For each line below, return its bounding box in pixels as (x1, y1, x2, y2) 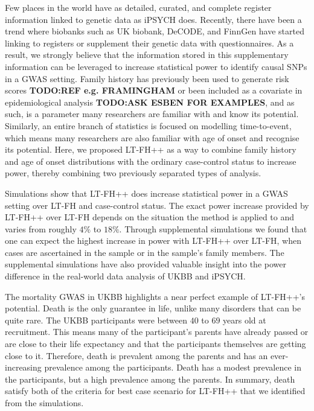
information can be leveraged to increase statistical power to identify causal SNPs (5, 60, 307, 72)
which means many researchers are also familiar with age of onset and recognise (5, 131, 300, 144)
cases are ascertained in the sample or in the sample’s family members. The (5, 246, 284, 258)
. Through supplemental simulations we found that (119, 222, 307, 235)
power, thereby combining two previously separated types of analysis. (5, 167, 261, 179)
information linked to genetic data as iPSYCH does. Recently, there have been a (5, 13, 302, 25)
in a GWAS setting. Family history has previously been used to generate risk (5, 72, 289, 84)
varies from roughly (5, 222, 77, 235)
